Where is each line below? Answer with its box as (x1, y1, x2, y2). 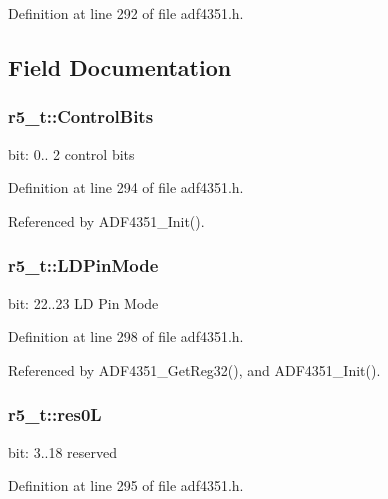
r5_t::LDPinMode (8, 253, 159, 278)
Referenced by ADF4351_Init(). (8, 210, 205, 231)
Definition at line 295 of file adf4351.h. (8, 475, 244, 496)
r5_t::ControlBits (8, 104, 154, 129)
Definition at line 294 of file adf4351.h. (8, 177, 244, 198)
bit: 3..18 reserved (8, 441, 118, 462)
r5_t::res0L (8, 402, 102, 427)
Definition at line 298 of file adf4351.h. (8, 326, 244, 347)
